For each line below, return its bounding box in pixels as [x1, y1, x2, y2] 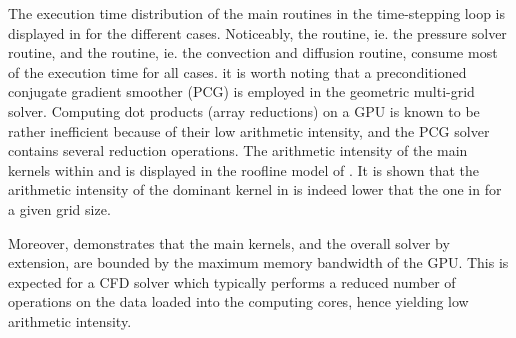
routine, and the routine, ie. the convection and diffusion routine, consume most [8, 42, 498, 63]
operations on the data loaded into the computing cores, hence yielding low [8, 291, 469, 312]
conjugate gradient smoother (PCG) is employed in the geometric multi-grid [8, 81, 475, 102]
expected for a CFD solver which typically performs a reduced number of [8, 271, 456, 292]
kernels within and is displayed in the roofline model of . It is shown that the [8, 159, 480, 180]
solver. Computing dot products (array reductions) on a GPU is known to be [8, 100, 480, 121]
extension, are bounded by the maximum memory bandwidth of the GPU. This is [8, 252, 509, 273]
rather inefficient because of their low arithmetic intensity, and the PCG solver [8, 120, 490, 141]
